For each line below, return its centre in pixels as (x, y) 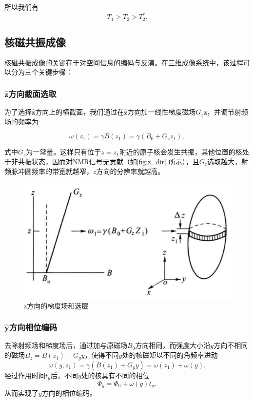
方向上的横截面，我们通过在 (80, 112)
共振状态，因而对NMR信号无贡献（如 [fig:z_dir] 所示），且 (108, 161)
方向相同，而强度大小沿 (173, 345)
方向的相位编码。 (69, 393)
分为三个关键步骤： (42, 72)
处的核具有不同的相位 (115, 375)
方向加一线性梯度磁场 (162, 112)
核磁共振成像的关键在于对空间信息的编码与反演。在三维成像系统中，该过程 (124, 62)
